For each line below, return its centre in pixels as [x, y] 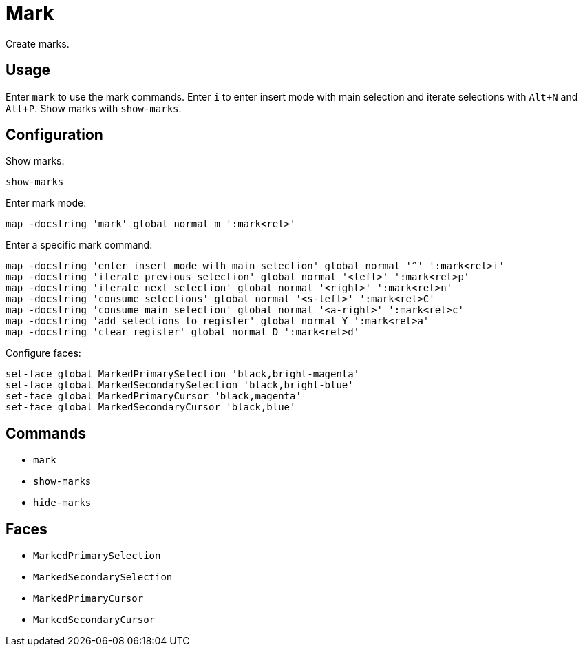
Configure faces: [43, 353]
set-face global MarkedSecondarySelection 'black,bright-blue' [180, 385]
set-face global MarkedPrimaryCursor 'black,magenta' [153, 396]
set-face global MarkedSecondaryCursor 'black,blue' [151, 407]
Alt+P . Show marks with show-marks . [94, 108]
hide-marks [62, 503]
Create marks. [38, 43]
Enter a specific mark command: [79, 245]
